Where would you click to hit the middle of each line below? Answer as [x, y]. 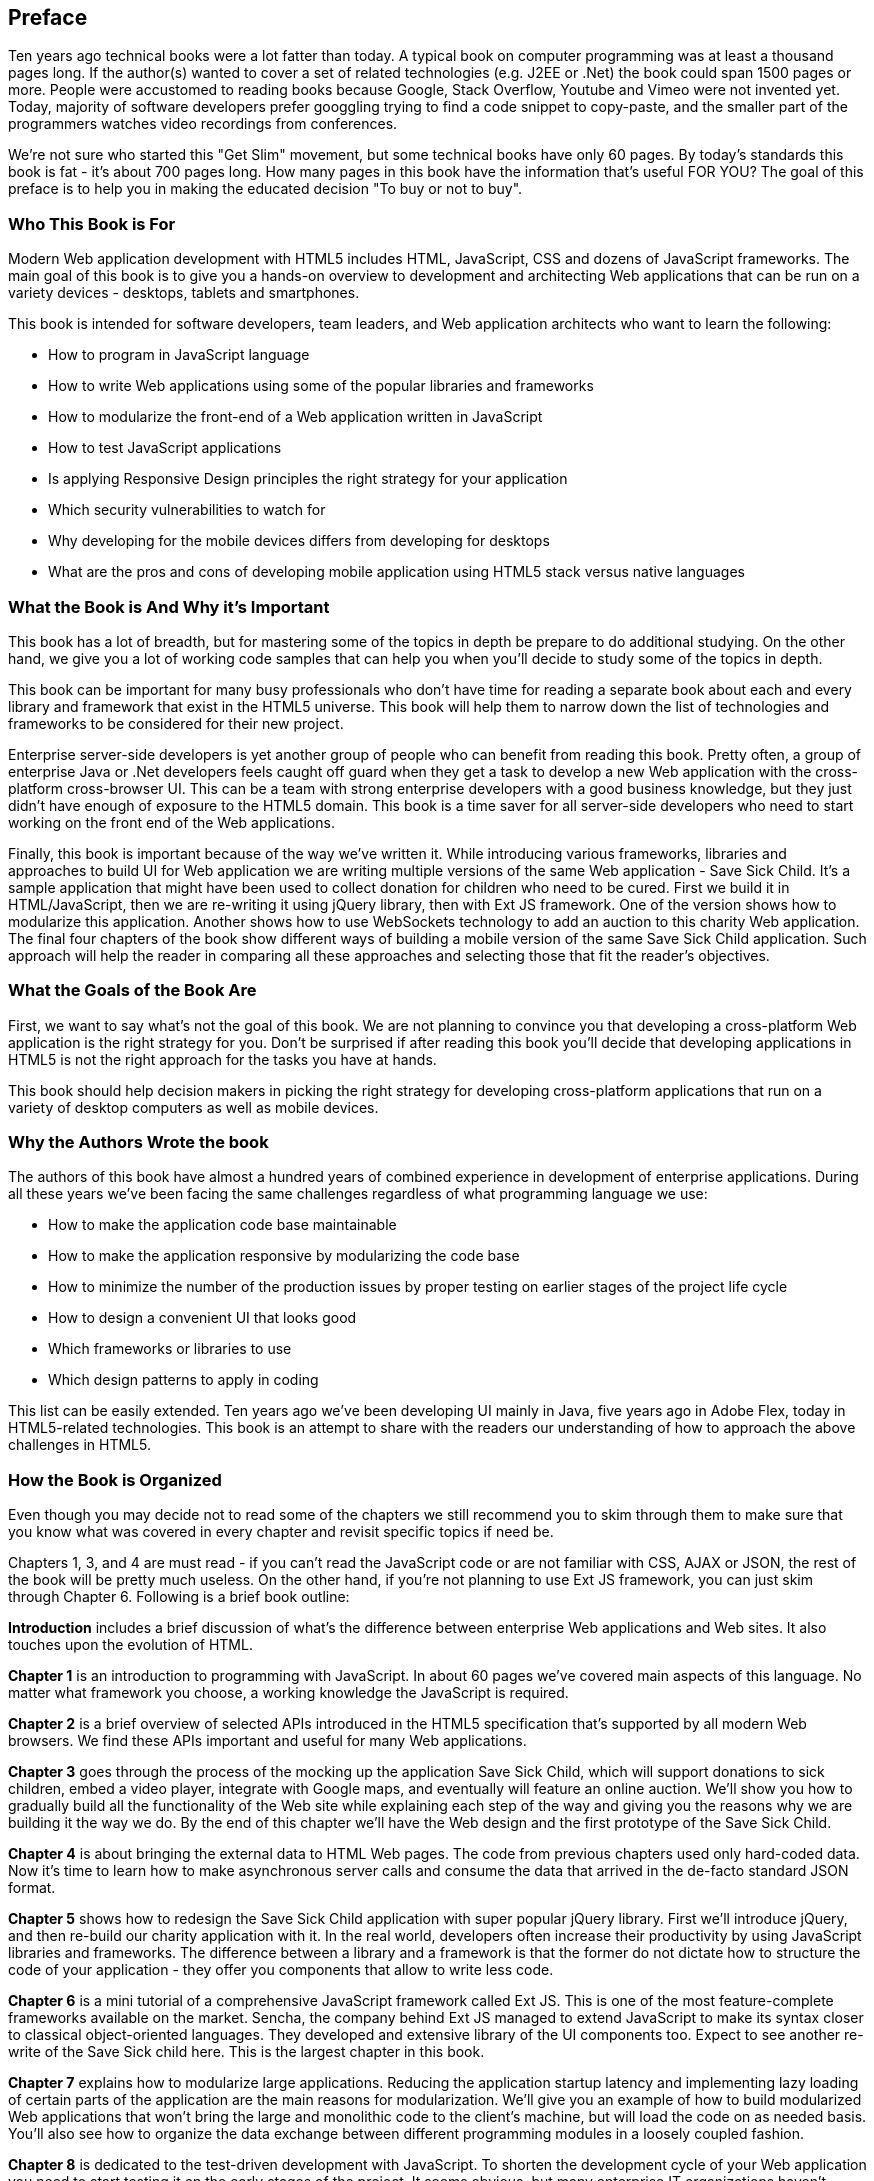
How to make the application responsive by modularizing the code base [284, 1256]
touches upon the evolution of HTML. [130, 1645]
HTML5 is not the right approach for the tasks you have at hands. [222, 1059]
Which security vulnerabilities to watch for [187, 510]
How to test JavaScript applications [165, 448]
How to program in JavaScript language [179, 355]
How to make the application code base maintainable [222, 1225]
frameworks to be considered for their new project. [176, 723]
